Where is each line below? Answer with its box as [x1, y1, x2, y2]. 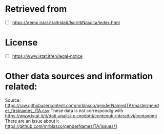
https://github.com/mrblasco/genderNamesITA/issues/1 [5, 123, 117, 129]
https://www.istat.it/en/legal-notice [12, 53, 83, 59]
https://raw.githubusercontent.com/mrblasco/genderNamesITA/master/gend [5, 102, 159, 108]
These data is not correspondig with [50, 108, 123, 113]
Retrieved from [5, 3, 67, 15]
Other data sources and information [5, 71, 153, 82]
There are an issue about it [5, 118, 59, 124]
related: [5, 81, 38, 92]
